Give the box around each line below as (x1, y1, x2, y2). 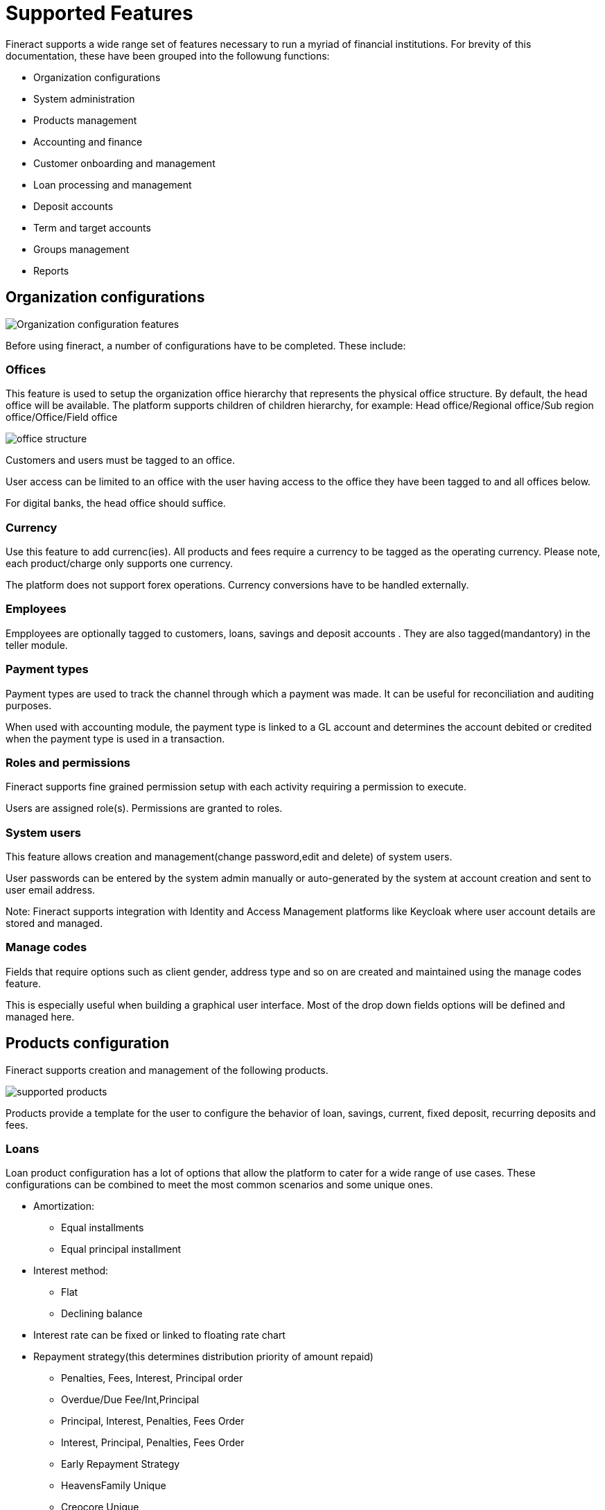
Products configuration (6, 1034, 170, 1052)
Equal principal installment (61, 1243, 182, 1256)
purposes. (6, 699, 52, 711)
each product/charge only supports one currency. (6, 557, 234, 570)
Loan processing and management (33, 178, 192, 191)
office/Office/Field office (6, 411, 118, 424)
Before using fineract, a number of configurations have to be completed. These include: (6, 339, 406, 352)
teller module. (6, 639, 68, 651)
